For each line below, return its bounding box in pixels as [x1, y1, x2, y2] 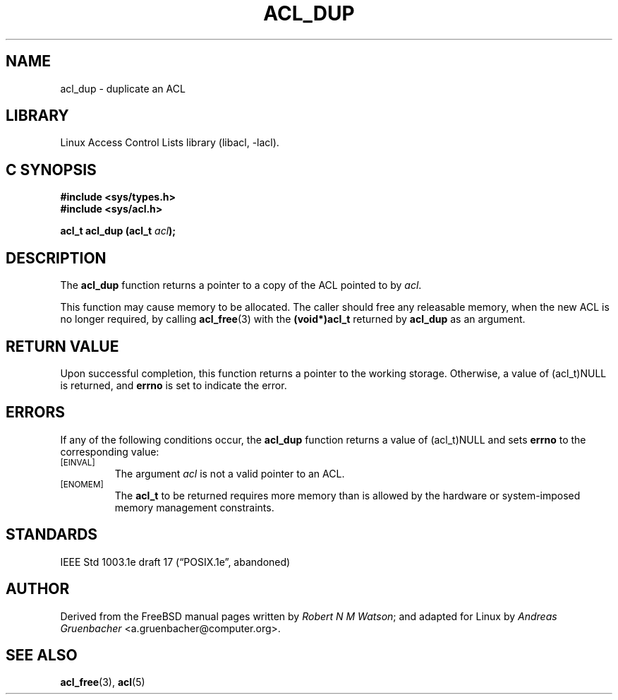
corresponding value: [60, 445, 159, 458]
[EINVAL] [60, 457, 95, 468]
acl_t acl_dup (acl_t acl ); [60, 225, 176, 237]
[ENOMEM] [60, 479, 104, 490]
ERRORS [6, 403, 66, 422]
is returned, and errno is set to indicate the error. [60, 379, 287, 391]
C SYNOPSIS [6, 160, 97, 179]
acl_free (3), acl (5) [60, 676, 145, 689]
